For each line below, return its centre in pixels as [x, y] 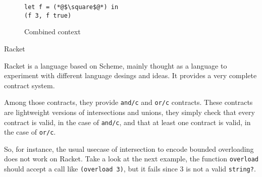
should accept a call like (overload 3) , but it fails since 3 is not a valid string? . [130, 169]
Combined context [53, 32]
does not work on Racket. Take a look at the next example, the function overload [132, 159]
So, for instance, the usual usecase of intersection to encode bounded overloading [129, 149]
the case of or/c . [30, 132]
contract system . [30, 85]
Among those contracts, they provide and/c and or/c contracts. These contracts [128, 102]
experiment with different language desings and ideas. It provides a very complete [130, 75]
